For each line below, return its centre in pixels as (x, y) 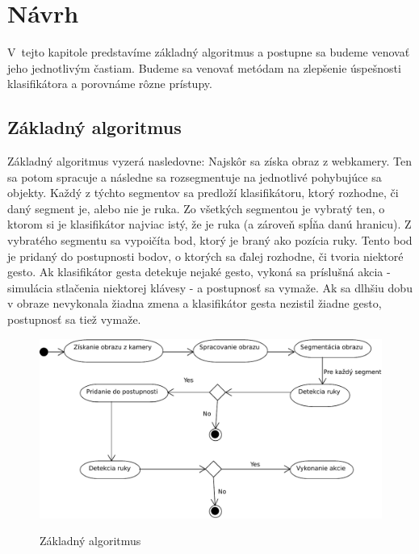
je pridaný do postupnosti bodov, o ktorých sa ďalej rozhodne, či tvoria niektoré (205, 256)
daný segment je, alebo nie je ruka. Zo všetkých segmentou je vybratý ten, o (196, 208)
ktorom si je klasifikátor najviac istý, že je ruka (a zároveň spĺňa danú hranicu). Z (209, 224)
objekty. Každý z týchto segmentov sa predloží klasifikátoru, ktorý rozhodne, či (203, 193)
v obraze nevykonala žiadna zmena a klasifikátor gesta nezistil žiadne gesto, (195, 303)
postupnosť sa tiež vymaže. (74, 319)
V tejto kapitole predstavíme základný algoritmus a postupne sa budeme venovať (209, 52)
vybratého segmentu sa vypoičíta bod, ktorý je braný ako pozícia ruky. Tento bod (210, 240)
